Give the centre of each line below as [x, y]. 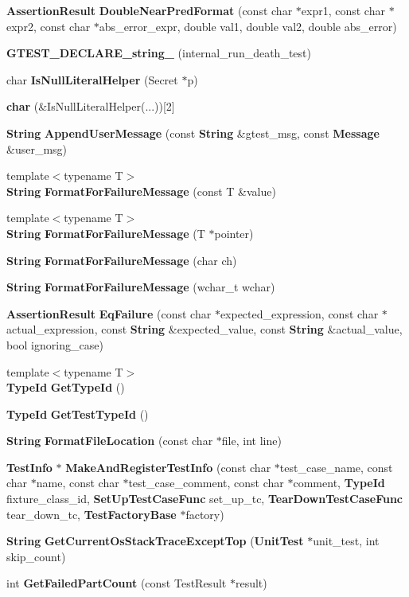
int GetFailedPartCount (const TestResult [117, 583]
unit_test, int [346, 541]
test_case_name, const [336, 467]
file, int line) [251, 441]
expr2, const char [49, 26]
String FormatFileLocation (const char [110, 441]
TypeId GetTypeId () [66, 387]
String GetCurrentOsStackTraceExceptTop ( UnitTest [155, 541]
